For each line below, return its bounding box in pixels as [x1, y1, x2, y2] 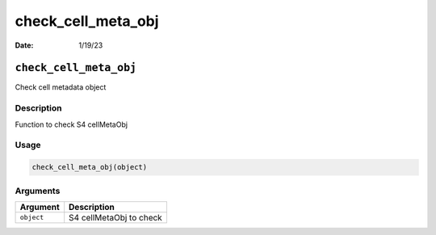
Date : [15, 40, 34, 50]
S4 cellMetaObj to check [69, 212, 163, 223]
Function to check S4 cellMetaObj [15, 120, 128, 129]
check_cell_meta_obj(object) [31, 162, 148, 172]
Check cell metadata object [15, 82, 107, 92]
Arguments [15, 185, 61, 196]
